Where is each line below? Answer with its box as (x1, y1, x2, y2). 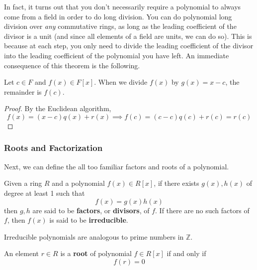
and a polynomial (52, 178, 105, 188)
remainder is (4, 86, 42, 97)
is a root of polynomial (60, 248, 132, 259)
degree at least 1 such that (4, 187, 85, 198)
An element (4, 248, 39, 259)
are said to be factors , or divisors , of (32, 205, 150, 215)
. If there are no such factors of (155, 205, 250, 215)
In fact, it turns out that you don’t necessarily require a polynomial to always (4, 1, 241, 11)
